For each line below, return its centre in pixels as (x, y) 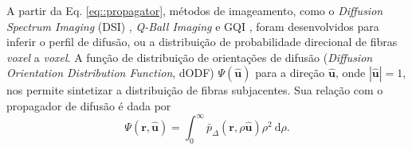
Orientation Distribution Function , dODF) (110, 73)
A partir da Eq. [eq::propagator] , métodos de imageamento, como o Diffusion (195, 10)
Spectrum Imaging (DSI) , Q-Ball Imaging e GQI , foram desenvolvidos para (193, 26)
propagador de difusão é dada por (89, 105)
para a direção (290, 73)
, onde (350, 73)
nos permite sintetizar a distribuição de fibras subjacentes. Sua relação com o (195, 90)
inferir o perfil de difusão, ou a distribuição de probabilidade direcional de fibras (202, 42)
